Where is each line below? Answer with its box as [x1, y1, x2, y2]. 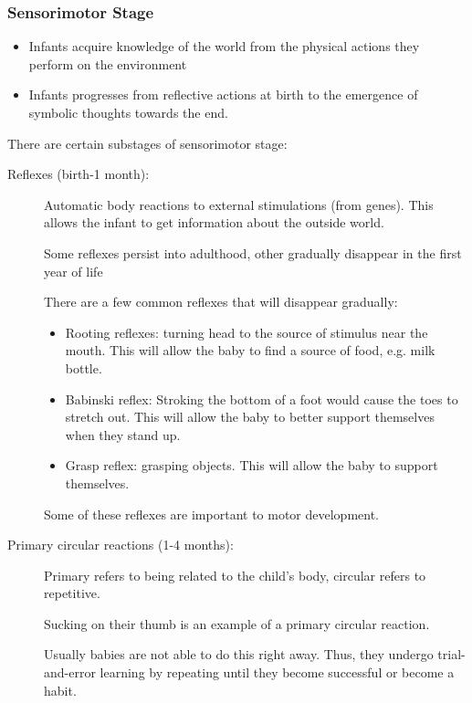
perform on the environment [28, 54, 187, 73]
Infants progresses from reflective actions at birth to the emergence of [28, 85, 418, 104]
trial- [437, 645, 466, 664]
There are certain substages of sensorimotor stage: [7, 133, 288, 152]
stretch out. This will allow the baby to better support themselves [65, 407, 435, 426]
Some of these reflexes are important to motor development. [44, 504, 379, 523]
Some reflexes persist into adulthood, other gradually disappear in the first [44, 243, 462, 262]
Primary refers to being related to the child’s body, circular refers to [44, 565, 426, 584]
